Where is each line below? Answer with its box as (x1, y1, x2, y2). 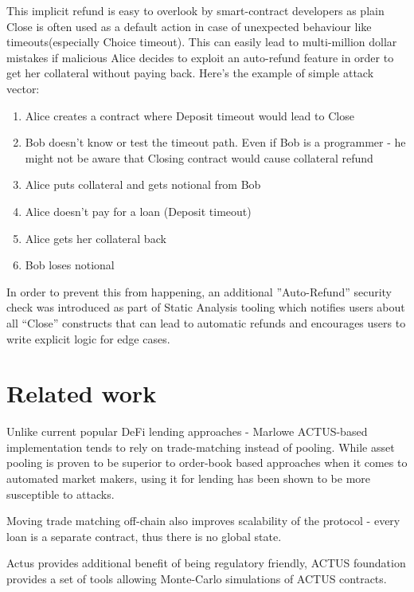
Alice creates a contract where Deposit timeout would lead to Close (25, 107, 354, 123)
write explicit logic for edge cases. (6, 330, 170, 347)
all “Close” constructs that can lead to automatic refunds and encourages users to (6, 314, 406, 331)
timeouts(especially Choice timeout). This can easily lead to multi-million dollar (6, 33, 397, 50)
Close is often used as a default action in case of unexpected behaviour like (6, 18, 372, 34)
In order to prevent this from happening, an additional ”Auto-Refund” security (6, 283, 392, 300)
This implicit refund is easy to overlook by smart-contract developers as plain (6, 2, 385, 18)
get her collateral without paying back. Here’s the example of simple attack (6, 65, 374, 81)
